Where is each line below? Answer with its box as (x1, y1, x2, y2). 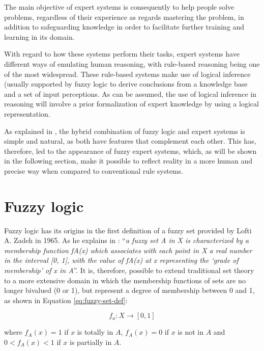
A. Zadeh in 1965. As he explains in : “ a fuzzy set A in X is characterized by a (4, 235, 249, 246)
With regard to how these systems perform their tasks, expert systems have (4, 48, 240, 59)
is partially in (69, 336, 112, 347)
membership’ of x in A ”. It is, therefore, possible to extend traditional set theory (4, 265, 254, 275)
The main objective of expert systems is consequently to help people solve (4, 2, 234, 12)
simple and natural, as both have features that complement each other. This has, (4, 136, 256, 146)
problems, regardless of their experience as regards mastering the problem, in (4, 11, 244, 22)
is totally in (77, 327, 113, 337)
